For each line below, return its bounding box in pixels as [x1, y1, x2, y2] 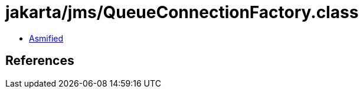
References [5, 53, 74, 68]
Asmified [29, 33, 64, 43]
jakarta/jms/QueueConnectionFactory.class [5, 2, 359, 22]
